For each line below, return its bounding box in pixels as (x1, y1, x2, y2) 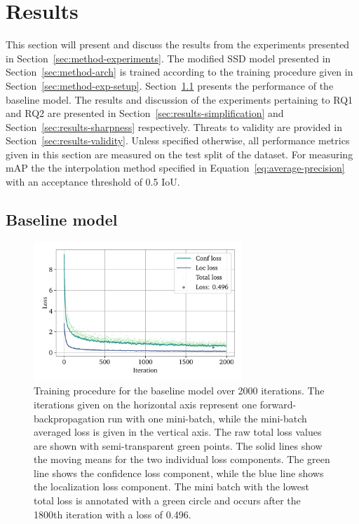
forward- (259, 397, 297, 411)
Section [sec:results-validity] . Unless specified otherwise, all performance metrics (6, 133, 350, 148)
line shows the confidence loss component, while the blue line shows (34, 465, 324, 480)
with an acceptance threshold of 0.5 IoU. (6, 174, 180, 189)
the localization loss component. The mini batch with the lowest (34, 479, 309, 494)
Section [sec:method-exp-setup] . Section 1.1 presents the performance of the (6, 78, 334, 92)
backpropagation (34, 411, 105, 425)
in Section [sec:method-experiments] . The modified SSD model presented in (6, 50, 331, 65)
